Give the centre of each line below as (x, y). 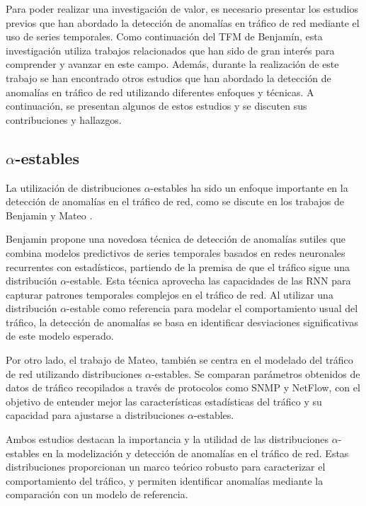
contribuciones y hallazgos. (64, 119)
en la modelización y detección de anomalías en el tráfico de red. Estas (196, 453)
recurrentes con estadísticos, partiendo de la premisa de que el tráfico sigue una (178, 266)
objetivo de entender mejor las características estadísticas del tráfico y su (164, 401)
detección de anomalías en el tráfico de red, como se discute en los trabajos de (175, 201)
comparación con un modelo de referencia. (97, 494)
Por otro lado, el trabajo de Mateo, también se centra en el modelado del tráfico (179, 360)
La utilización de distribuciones (73, 187)
